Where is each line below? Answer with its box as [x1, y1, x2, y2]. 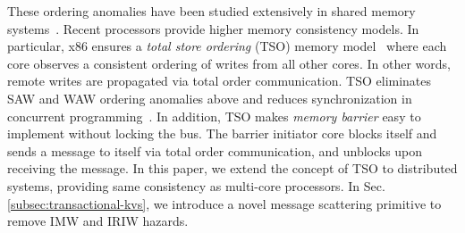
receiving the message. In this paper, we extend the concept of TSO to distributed [7, 159, 458, 178]
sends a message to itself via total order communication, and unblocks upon [7, 141, 423, 160]
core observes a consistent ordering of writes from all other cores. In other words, [7, 54, 451, 72]
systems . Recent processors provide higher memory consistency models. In [7, 19, 419, 37]
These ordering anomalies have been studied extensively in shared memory [7, 2, 416, 20]
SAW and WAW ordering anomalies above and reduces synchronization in [7, 88, 412, 107]
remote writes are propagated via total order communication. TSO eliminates [7, 71, 432, 90]
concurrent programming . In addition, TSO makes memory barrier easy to [7, 106, 421, 125]
